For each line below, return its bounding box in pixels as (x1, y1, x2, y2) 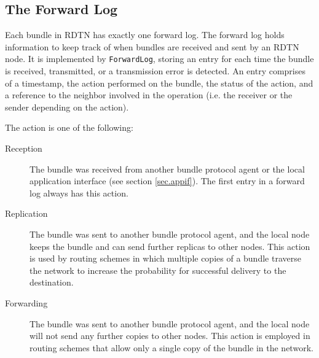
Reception (5, 142, 42, 155)
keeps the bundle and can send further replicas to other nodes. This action (30, 239, 310, 252)
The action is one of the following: (5, 121, 133, 134)
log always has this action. (30, 186, 128, 199)
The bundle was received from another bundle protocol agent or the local (30, 162, 305, 175)
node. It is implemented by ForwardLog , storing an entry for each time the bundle (5, 52, 314, 65)
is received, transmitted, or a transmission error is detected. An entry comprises (5, 64, 305, 77)
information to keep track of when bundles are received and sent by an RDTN (5, 40, 299, 53)
